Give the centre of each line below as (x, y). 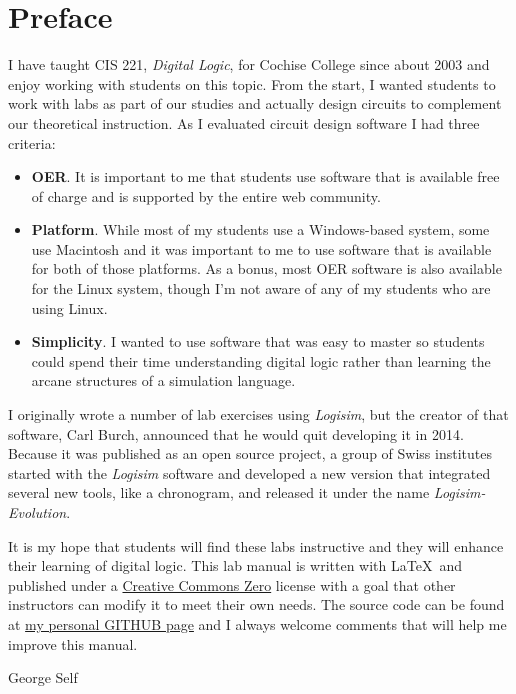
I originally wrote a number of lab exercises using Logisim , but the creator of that (258, 414)
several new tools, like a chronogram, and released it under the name (219, 492)
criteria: (32, 142)
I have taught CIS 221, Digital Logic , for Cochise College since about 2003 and (249, 64)
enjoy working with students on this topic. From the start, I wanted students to (252, 83)
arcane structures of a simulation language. (163, 380)
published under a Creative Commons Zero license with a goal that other (232, 584)
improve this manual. (73, 643)
